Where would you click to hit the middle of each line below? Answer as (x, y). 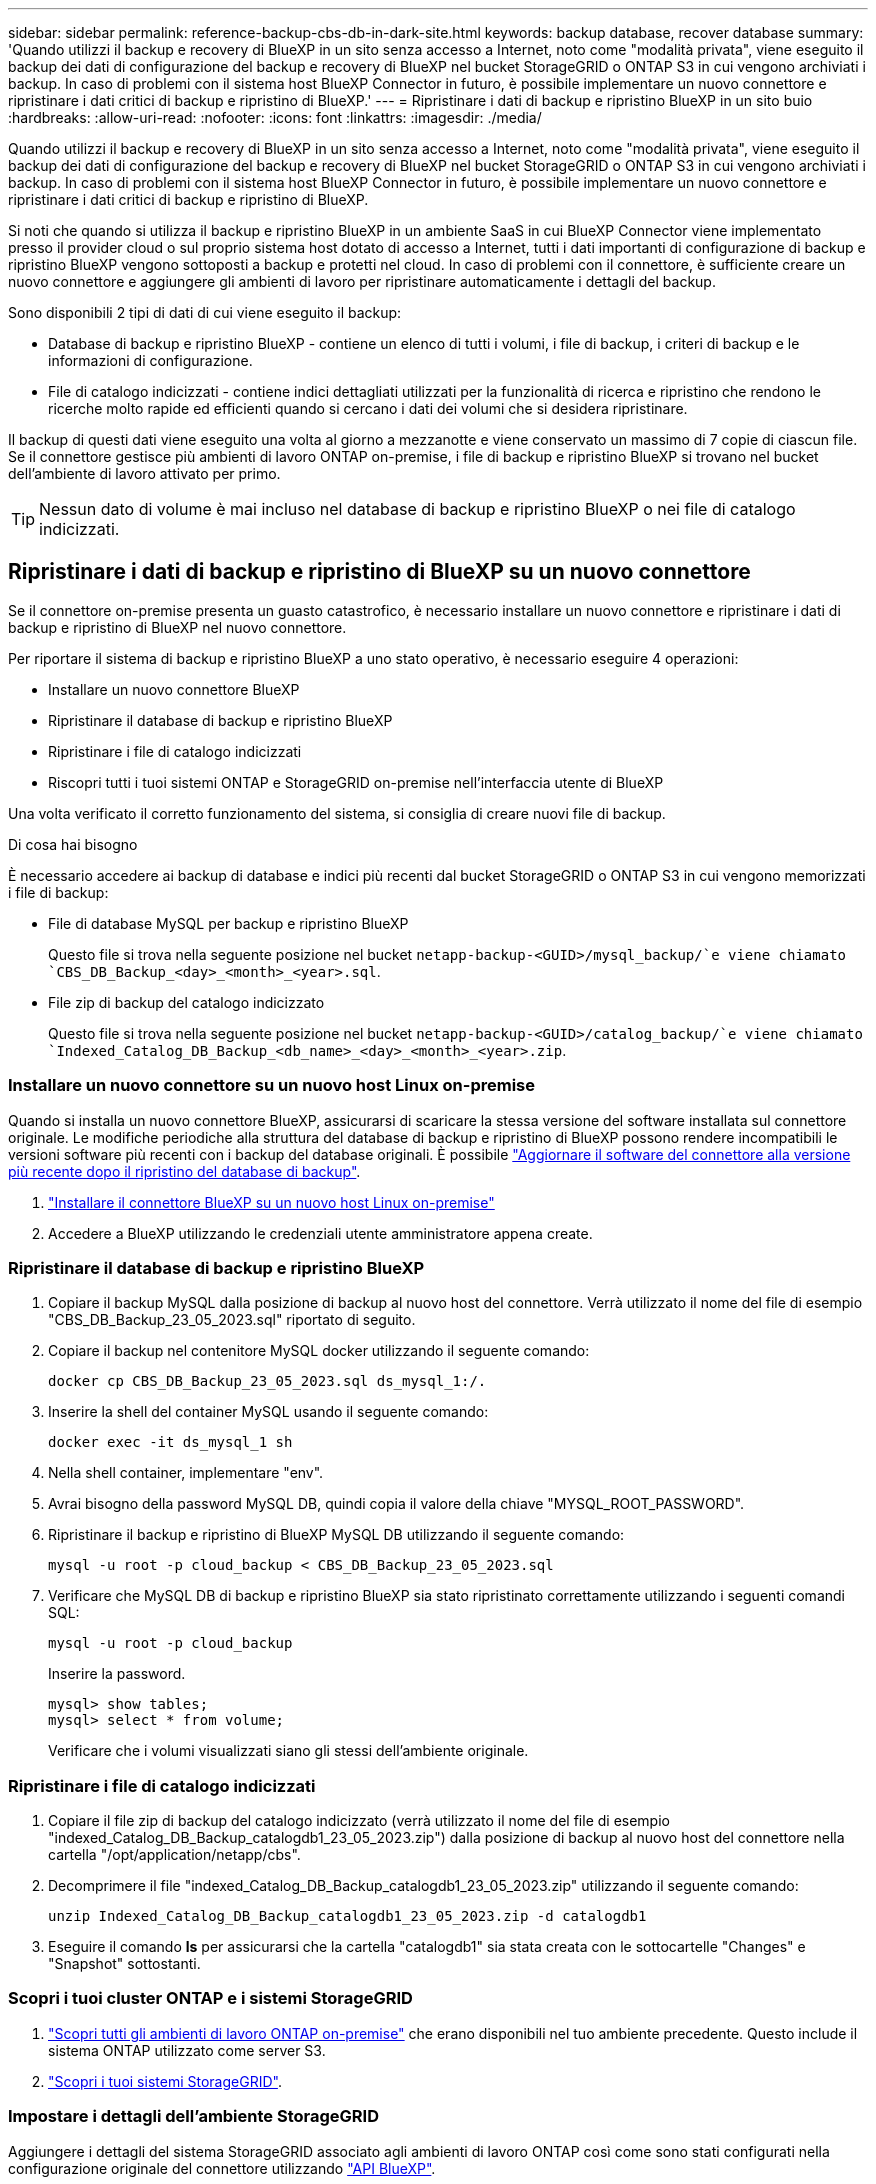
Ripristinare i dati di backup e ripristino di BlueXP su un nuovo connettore (379, 572)
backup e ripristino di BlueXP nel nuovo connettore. (177, 627)
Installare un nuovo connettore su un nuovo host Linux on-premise (271, 1085)
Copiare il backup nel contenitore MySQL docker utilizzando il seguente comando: (319, 1351)
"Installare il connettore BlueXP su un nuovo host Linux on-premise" (271, 1202)
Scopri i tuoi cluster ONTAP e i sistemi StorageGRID (210, 1998)
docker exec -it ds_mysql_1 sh (170, 1442)
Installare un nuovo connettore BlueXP (174, 689)
